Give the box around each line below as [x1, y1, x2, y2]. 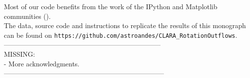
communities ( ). [4, 11, 51, 21]
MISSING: [4, 49, 35, 59]
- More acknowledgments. [4, 58, 80, 68]
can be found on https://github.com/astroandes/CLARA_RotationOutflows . [4, 30, 237, 40]
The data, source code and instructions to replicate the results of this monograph [4, 20, 246, 31]
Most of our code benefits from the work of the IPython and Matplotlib [4, 1, 217, 11]
